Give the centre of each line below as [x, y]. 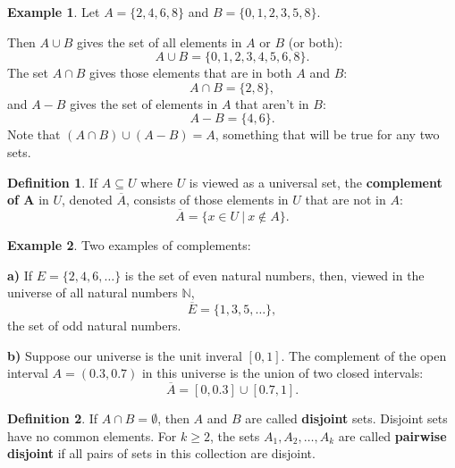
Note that [34, 134]
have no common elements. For [92, 435]
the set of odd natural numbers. [94, 325]
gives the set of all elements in [159, 42]
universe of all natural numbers [93, 292]
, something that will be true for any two [327, 134]
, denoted [87, 200]
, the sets [235, 435]
